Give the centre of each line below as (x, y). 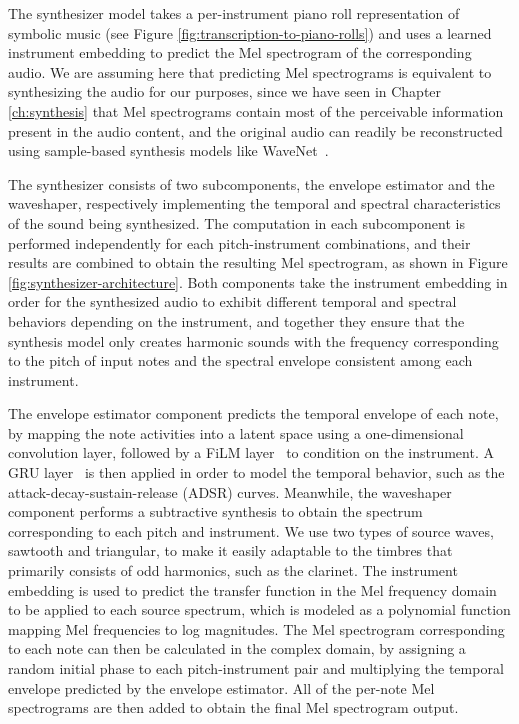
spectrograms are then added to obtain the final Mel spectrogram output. (233, 707)
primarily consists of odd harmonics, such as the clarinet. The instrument (233, 570)
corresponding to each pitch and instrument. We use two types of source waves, (251, 530)
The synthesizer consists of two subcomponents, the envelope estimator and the (251, 183)
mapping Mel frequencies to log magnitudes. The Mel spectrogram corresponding (256, 628)
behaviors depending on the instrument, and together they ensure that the (236, 320)
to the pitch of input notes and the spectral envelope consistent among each (240, 360)
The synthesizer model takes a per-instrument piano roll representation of (234, 13)
